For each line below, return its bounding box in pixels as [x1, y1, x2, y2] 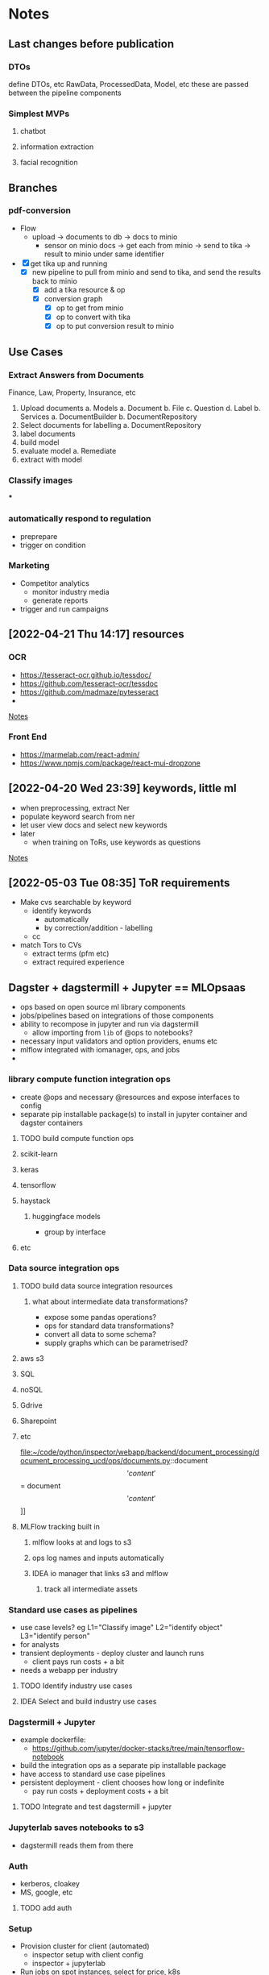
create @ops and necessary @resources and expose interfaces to [19, 1092, 240, 1102]
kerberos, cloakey [19, 1879, 81, 1889]
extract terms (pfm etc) [31, 948, 110, 959]
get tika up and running [30, 259, 108, 268]
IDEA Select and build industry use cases [19, 1697, 157, 1707]
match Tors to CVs [19, 940, 82, 950]
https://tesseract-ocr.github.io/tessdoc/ [19, 670, 151, 679]
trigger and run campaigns [19, 604, 109, 613]
